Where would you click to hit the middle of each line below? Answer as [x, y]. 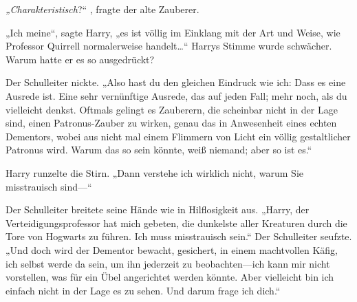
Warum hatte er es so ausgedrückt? [80, 59]
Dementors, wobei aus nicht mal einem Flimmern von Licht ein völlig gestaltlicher [178, 136]
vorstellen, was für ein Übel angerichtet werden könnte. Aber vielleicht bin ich [170, 277]
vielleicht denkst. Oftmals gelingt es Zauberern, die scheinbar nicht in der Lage [172, 109]
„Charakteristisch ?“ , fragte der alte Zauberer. [102, 9]
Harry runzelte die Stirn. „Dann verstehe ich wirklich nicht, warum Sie [155, 172]
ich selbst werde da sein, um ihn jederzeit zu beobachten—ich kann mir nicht [168, 263]
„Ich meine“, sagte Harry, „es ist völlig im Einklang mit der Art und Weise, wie [173, 32]
